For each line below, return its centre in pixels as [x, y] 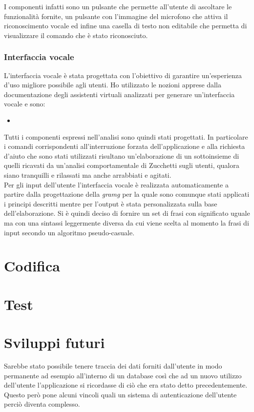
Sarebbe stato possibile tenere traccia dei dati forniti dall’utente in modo [113, 365]
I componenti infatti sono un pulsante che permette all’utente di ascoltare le [118, 6]
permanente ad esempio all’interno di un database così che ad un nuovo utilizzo [123, 375]
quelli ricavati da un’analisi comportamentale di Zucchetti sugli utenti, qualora [122, 165]
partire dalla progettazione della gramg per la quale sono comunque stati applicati [127, 194]
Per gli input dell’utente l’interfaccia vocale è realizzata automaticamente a [116, 184]
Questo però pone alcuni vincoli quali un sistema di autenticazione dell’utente [120, 394]
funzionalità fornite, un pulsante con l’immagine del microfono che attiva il [116, 16]
